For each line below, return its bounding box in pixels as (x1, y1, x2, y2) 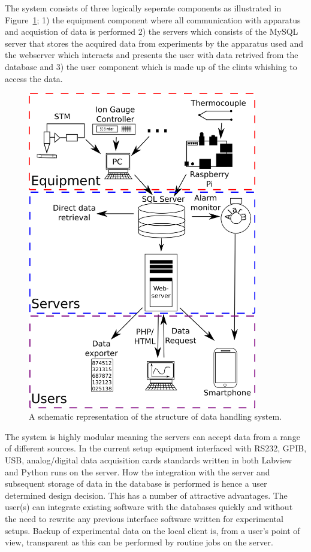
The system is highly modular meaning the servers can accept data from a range (5, 430, 300, 442)
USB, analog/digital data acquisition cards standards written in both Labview (5, 454, 292, 466)
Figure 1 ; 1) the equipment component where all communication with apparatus (5, 13, 301, 26)
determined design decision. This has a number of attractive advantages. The (5, 489, 288, 501)
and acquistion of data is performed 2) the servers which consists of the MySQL (5, 25, 298, 38)
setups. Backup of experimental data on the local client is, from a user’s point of (5, 524, 300, 536)
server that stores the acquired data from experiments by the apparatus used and (5, 37, 304, 49)
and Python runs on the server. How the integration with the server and (5, 465, 270, 478)
